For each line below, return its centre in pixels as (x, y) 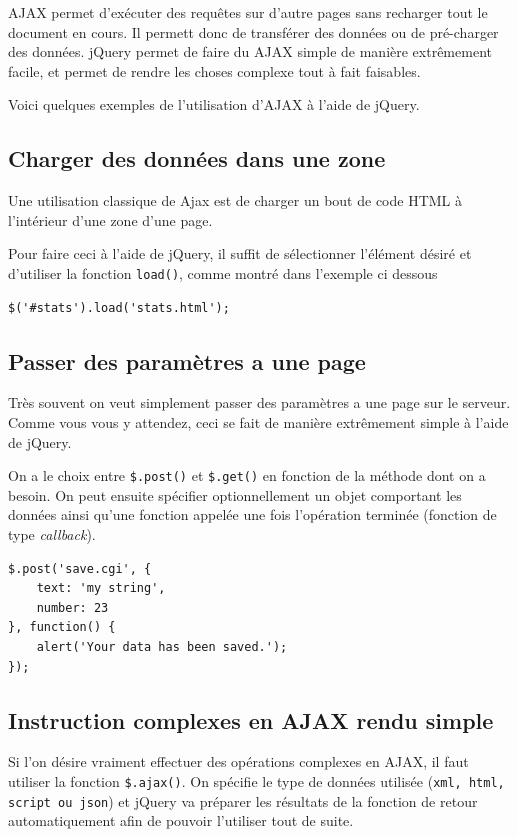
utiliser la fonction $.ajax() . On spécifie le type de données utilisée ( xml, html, (256, 780)
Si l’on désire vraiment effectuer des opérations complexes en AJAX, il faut (238, 761)
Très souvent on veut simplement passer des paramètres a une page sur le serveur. (259, 402)
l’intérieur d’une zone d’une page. (110, 219)
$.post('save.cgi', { (80, 568)
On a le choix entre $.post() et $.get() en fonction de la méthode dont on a (247, 475)
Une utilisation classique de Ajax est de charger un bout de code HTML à (235, 200)
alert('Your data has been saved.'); (162, 647)
